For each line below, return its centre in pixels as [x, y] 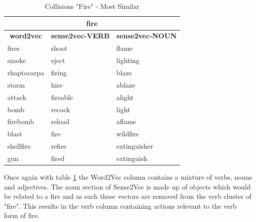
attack [17, 97]
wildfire [128, 134]
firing [59, 72]
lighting [128, 60]
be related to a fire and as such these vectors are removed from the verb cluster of [128, 196]
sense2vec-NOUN [147, 36]
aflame [126, 121]
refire [59, 146]
